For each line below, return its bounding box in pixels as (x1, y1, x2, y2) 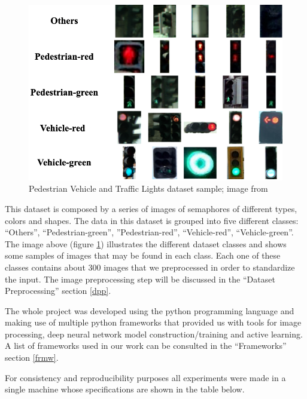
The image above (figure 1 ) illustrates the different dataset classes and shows (5, 237, 287, 250)
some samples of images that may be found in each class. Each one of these (5, 249, 281, 262)
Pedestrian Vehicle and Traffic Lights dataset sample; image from (29, 182, 268, 195)
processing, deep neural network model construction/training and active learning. (5, 327, 303, 340)
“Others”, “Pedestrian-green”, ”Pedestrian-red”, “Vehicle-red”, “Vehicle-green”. (5, 226, 294, 238)
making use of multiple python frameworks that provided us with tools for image (5, 316, 302, 329)
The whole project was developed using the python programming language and (5, 304, 294, 317)
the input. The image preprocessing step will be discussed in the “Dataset (5, 272, 275, 285)
